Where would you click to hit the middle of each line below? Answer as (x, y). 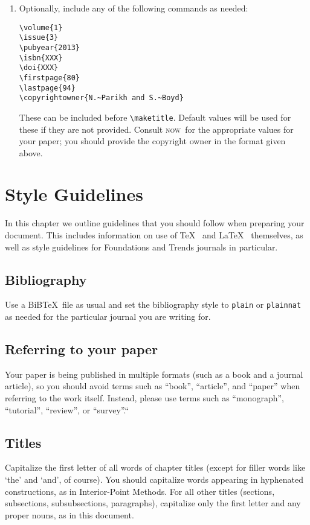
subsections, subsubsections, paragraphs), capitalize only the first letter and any (153, 503)
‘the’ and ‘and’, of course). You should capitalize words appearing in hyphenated (154, 479)
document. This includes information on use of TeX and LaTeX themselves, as (154, 235)
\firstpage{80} (50, 78)
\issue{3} (39, 38)
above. (31, 152)
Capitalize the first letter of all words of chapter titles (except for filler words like (155, 467)
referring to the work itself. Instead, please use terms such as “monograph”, (144, 398)
